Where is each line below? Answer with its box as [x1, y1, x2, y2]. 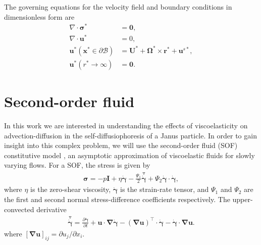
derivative [36, 204, 67, 214]
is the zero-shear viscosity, [30, 184, 111, 194]
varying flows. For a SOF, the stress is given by [4, 160, 150, 170]
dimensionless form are [4, 11, 75, 22]
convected [4, 204, 34, 214]
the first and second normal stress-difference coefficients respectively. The [4, 193, 230, 204]
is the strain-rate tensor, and [120, 184, 209, 194]
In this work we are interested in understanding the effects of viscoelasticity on [4, 120, 248, 131]
